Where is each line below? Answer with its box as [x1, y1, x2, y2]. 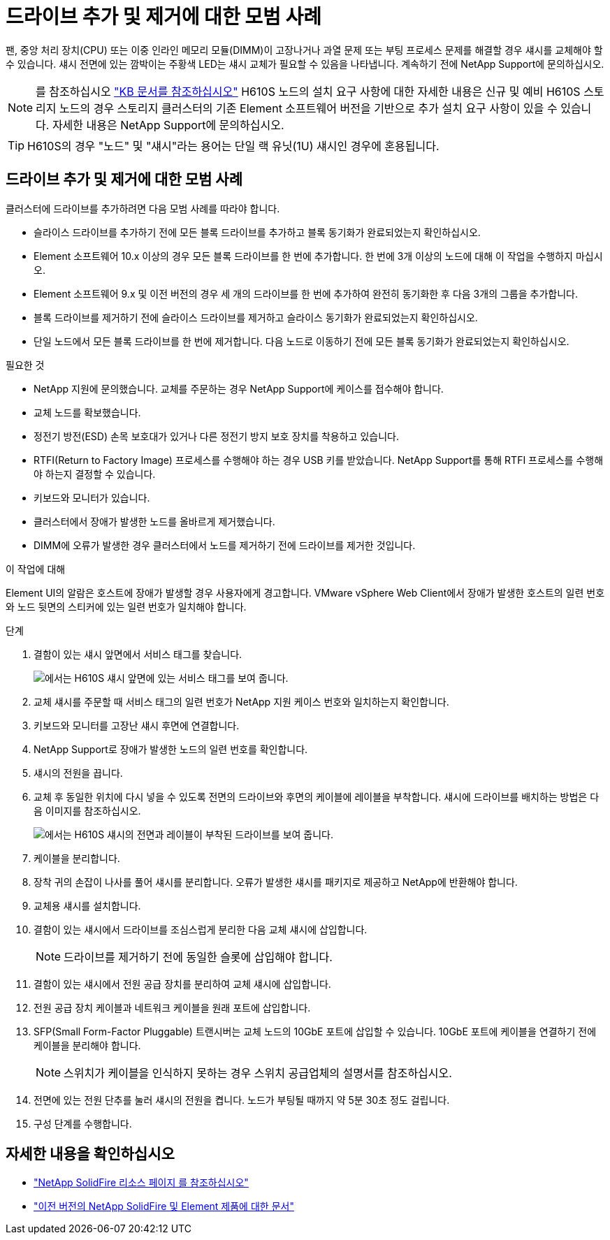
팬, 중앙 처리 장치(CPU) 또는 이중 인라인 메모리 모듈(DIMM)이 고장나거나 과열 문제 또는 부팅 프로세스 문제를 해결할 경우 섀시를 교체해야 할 [6, 43, 603, 56]
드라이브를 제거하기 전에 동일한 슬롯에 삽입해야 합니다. [64, 949, 333, 964]
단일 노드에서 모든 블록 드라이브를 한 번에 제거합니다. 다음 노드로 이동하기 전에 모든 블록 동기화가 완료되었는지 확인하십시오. [34, 335, 569, 347]
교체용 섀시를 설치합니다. [34, 899, 141, 912]
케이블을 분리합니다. [34, 852, 120, 864]
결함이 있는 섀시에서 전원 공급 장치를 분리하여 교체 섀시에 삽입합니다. [34, 977, 331, 990]
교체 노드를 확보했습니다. [34, 406, 141, 418]
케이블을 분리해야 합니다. [34, 1039, 141, 1051]
